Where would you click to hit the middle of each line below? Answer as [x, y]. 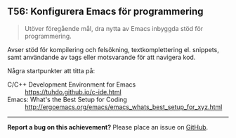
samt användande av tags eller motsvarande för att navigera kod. [101, 57]
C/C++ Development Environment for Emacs [72, 84]
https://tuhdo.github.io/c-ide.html [73, 92]
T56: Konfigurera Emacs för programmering [105, 12]
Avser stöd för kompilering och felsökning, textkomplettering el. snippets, [113, 49]
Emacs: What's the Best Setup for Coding [67, 99]
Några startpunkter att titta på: [51, 70]
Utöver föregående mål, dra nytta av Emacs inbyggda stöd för [114, 28]
